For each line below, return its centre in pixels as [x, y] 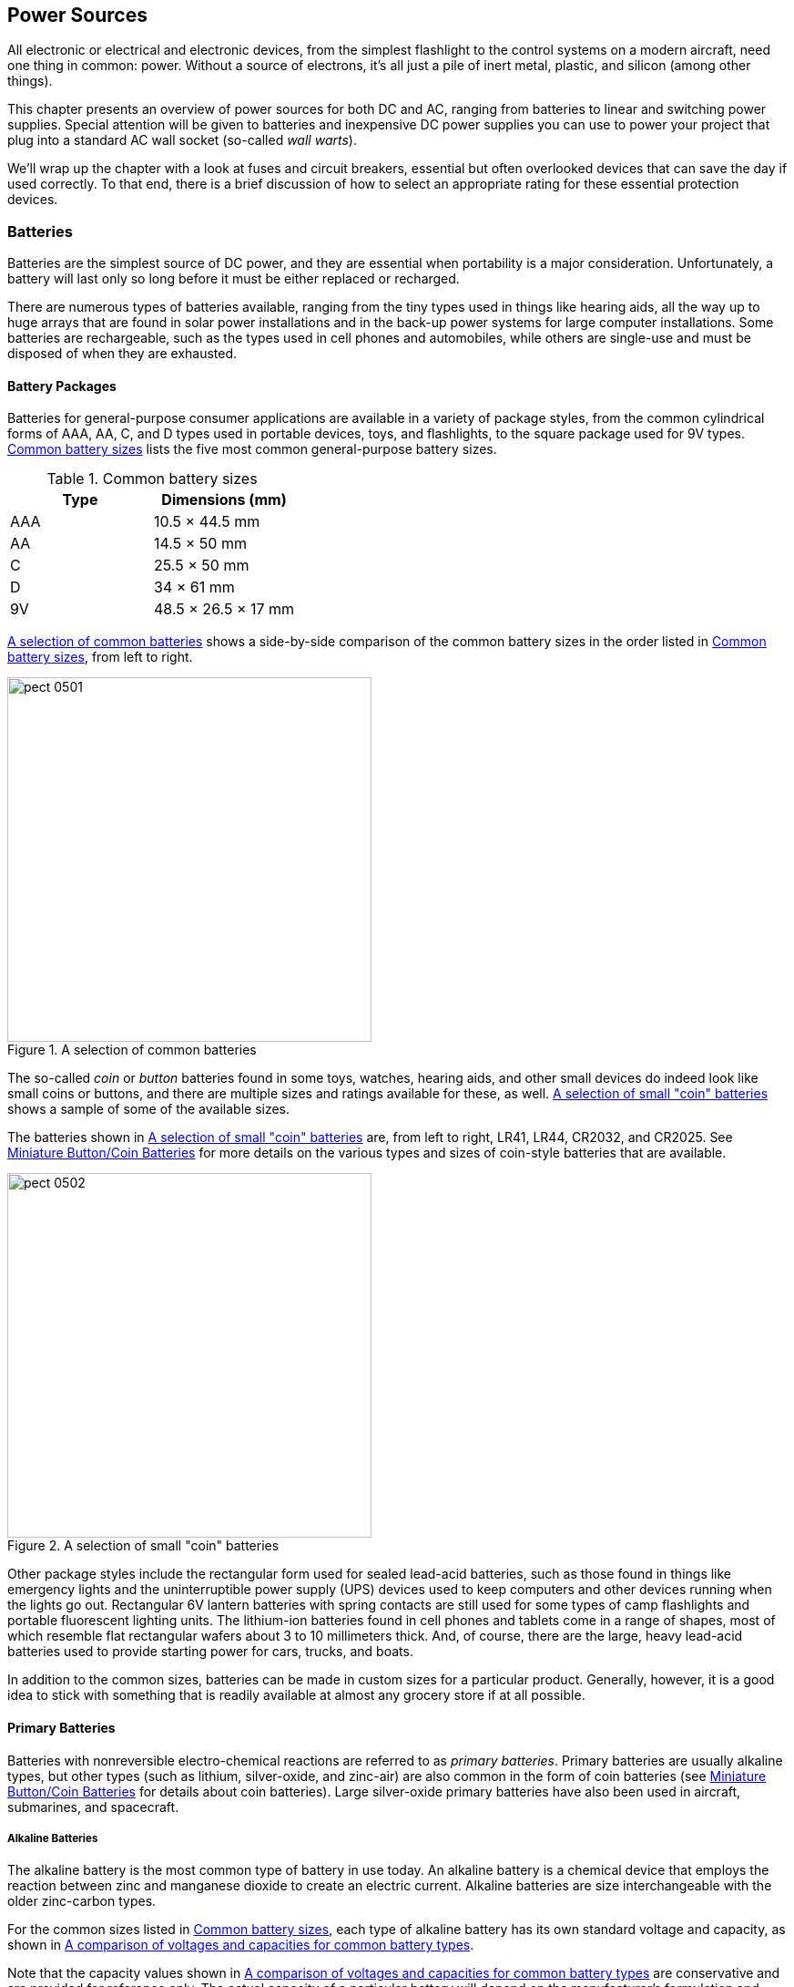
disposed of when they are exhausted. [122, 354]
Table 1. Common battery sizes [152, 479]
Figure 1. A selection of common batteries [132, 1050]
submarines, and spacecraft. [93, 1807]
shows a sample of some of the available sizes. [149, 1109]
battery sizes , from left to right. [100, 657]
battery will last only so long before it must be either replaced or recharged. [234, 279]
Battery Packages [62, 386]
